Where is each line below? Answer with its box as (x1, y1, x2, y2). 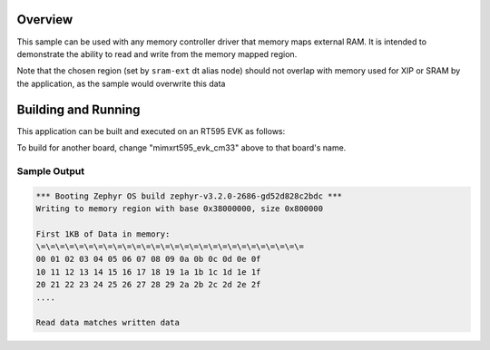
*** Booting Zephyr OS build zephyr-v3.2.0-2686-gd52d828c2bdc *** (35, 190, 343, 201)
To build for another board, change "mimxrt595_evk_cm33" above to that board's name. (16, 141, 347, 153)
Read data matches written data (35, 317, 181, 328)
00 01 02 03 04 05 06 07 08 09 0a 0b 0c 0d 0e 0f (35, 254, 261, 265)
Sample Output (16, 164, 85, 177)
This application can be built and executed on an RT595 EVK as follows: (16, 125, 286, 136)
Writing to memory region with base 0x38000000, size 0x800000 (35, 203, 324, 213)
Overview (16, 12, 73, 27)
